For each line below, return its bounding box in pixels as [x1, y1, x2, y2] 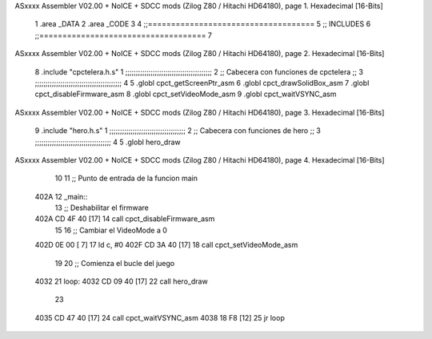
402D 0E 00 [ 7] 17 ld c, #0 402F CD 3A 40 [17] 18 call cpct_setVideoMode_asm [34, 240, 298, 250]
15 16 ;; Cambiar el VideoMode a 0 [54, 225, 168, 235]
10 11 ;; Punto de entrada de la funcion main [54, 173, 198, 184]
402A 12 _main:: [34, 192, 88, 201]
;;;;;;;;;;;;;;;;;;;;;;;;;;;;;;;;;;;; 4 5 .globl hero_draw [34, 137, 181, 147]
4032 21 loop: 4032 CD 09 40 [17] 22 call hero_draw [34, 276, 208, 286]
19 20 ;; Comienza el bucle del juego [54, 258, 175, 268]
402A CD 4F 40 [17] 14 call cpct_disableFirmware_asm [34, 214, 215, 224]
